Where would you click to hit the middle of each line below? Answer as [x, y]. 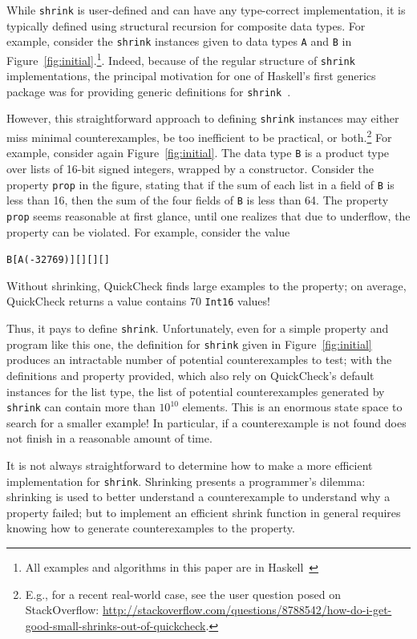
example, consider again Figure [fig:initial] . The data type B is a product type [198, 153]
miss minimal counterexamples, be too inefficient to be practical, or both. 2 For [199, 136]
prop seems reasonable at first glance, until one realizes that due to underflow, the [208, 215]
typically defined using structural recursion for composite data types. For [186, 25]
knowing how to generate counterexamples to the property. [151, 528]
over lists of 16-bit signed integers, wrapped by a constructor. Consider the [190, 169]
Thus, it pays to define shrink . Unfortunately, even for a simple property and [198, 328]
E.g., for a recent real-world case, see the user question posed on [183, 594]
